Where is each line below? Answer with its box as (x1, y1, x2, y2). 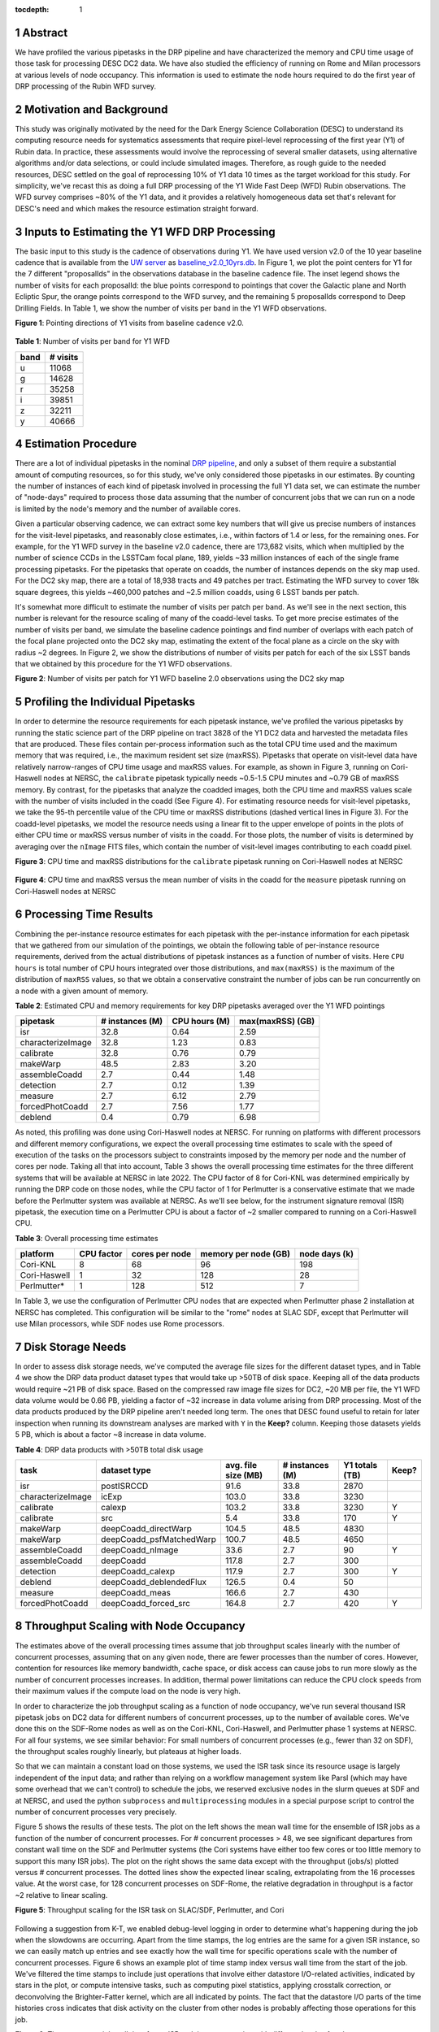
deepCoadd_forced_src (100, 1598, 191, 1609)
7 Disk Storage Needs (15, 1339, 127, 1353)
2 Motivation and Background (15, 102, 168, 116)
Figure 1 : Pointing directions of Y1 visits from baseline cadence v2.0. (15, 318, 244, 328)
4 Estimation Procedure (15, 437, 137, 451)
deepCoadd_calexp (100, 1565, 175, 1577)
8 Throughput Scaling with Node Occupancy (15, 1619, 246, 1633)
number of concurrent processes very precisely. (15, 1807, 177, 1817)
